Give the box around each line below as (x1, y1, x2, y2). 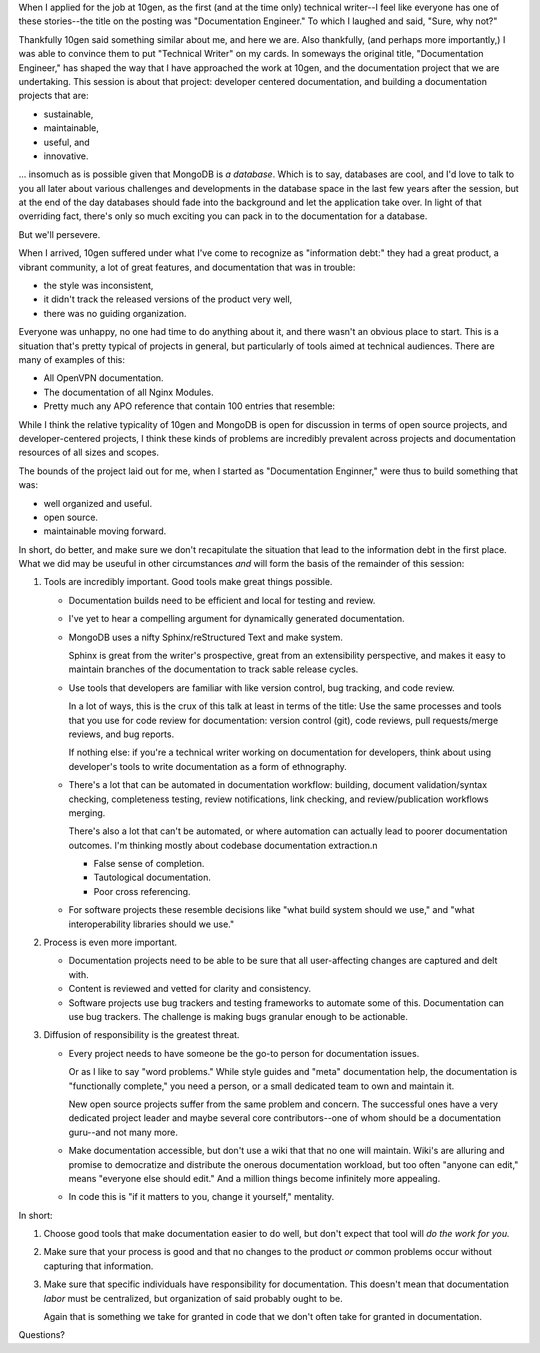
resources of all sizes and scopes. (18, 446, 160, 459)
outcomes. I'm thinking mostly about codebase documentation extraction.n (68, 839, 378, 851)
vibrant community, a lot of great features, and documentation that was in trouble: (18, 261, 356, 273)
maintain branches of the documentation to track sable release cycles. (68, 663, 359, 675)
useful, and (43, 136, 90, 148)
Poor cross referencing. (93, 885, 191, 897)
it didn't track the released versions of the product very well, (43, 293, 293, 305)
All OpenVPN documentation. (43, 372, 164, 384)
